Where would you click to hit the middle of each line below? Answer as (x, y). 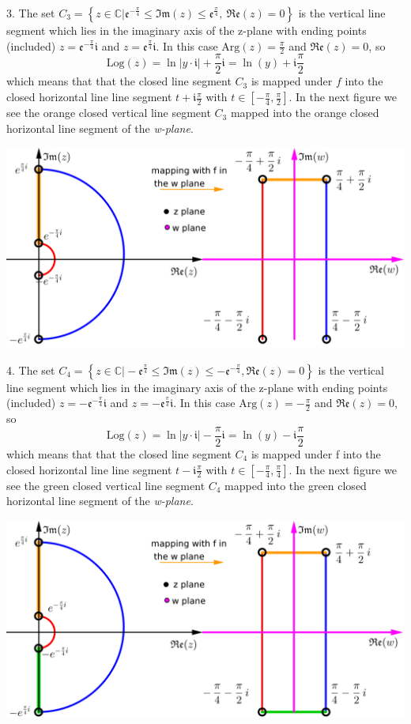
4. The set (31, 370)
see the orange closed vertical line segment (109, 113)
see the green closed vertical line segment (106, 485)
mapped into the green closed (296, 485)
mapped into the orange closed (305, 113)
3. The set (31, 13)
